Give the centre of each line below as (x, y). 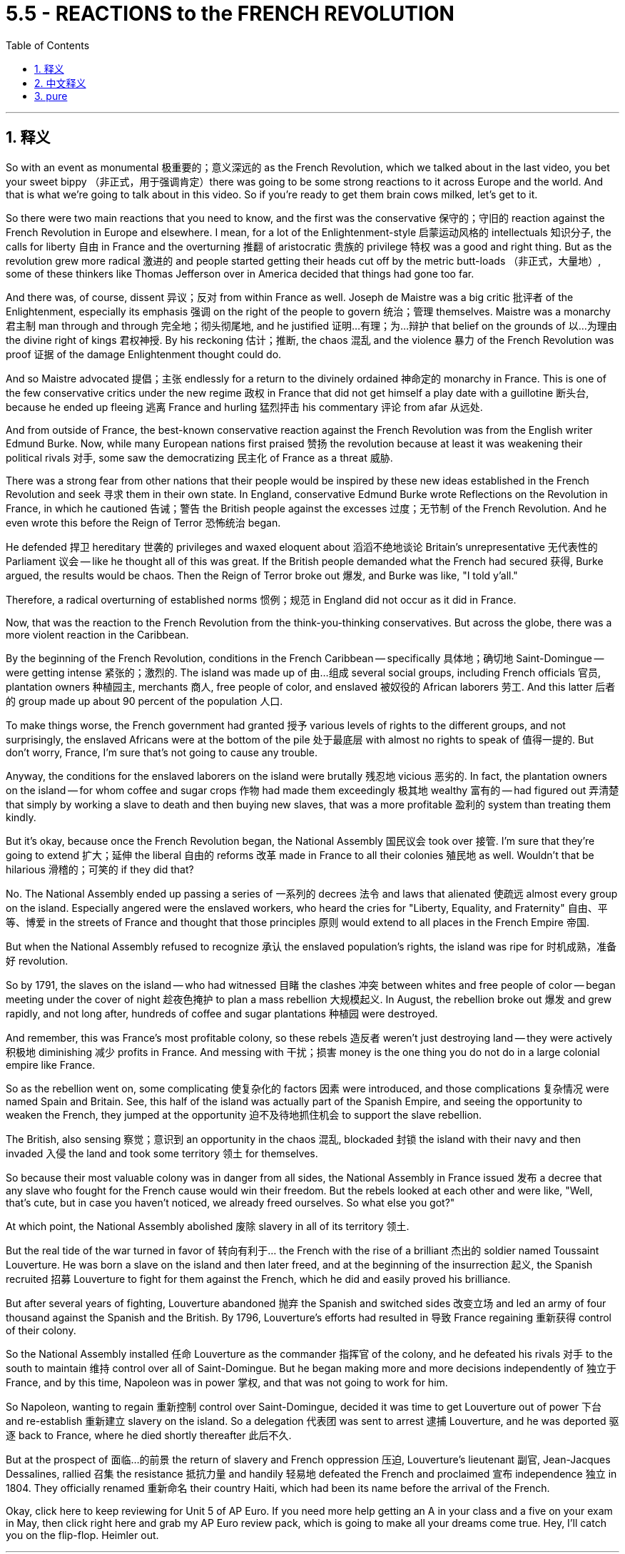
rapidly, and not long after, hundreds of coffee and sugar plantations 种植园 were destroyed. (222, 1013)
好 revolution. (37, 960)
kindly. (21, 817)
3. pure (51, 96)
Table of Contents (48, 45)
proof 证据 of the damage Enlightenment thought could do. (144, 354)
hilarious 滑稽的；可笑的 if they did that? (100, 869)
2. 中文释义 (60, 83)
